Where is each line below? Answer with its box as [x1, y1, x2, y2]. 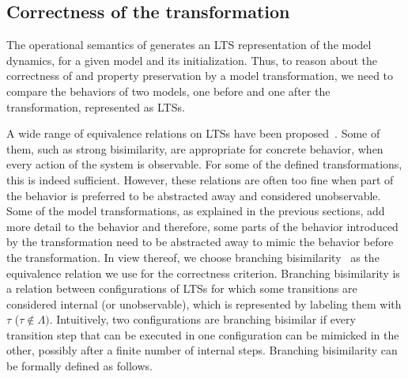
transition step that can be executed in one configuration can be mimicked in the [6, 326, 399, 343]
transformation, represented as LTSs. [6, 98, 185, 115]
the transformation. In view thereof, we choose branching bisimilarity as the [6, 248, 380, 265]
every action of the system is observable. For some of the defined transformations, [6, 156, 402, 172]
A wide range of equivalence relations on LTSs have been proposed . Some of [6, 125, 380, 142]
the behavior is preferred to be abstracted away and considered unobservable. [6, 187, 381, 203]
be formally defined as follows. [6, 358, 153, 374]
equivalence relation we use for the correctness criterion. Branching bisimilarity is [6, 264, 400, 281]
